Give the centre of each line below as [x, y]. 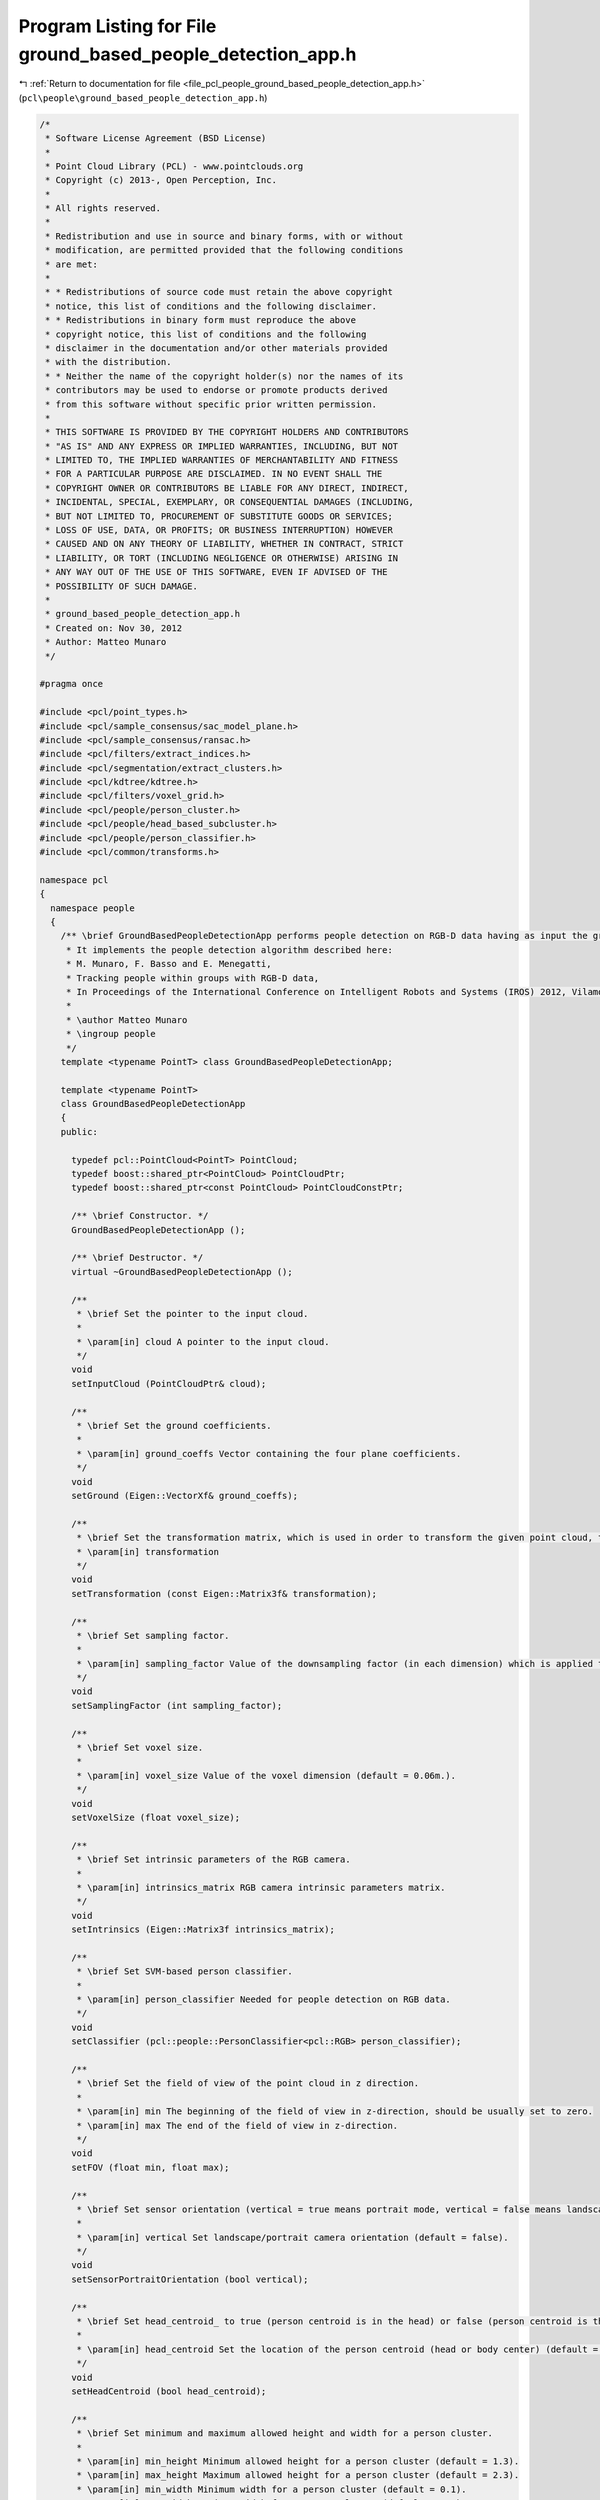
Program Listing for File [117, 26]
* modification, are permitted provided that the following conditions [224, 250]
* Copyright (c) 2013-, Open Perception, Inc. [161, 180]
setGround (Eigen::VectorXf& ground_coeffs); [185, 1495]
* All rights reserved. [103, 208]
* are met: [72, 264]
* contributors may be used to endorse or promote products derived [216, 390]
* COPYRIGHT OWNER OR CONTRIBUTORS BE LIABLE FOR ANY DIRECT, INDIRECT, [227, 488]
